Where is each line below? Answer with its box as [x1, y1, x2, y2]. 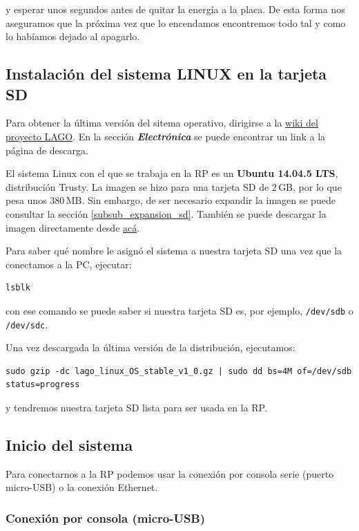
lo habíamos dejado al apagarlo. [6, 29, 140, 44]
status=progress [6, 380, 80, 390]
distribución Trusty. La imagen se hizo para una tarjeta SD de [6, 179, 269, 194]
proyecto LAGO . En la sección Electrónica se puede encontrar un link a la [6, 129, 326, 143]
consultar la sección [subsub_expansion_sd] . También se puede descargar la [6, 206, 327, 221]
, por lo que [293, 179, 342, 194]
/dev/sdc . [6, 317, 48, 331]
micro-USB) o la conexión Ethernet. [6, 480, 158, 494]
